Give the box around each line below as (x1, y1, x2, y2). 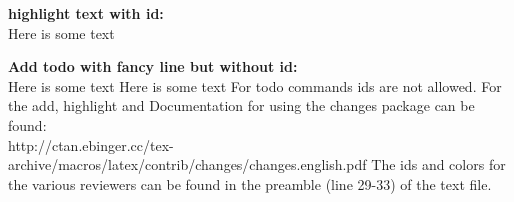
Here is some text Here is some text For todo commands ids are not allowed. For (8, 75, 502, 96)
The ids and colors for (371, 154, 506, 175)
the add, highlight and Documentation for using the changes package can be (8, 95, 475, 116)
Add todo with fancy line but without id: (8, 56, 298, 77)
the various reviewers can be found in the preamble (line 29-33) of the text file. (8, 173, 492, 194)
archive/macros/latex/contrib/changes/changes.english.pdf (8, 154, 367, 175)
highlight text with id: (8, 3, 164, 23)
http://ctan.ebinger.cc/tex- (8, 134, 174, 155)
